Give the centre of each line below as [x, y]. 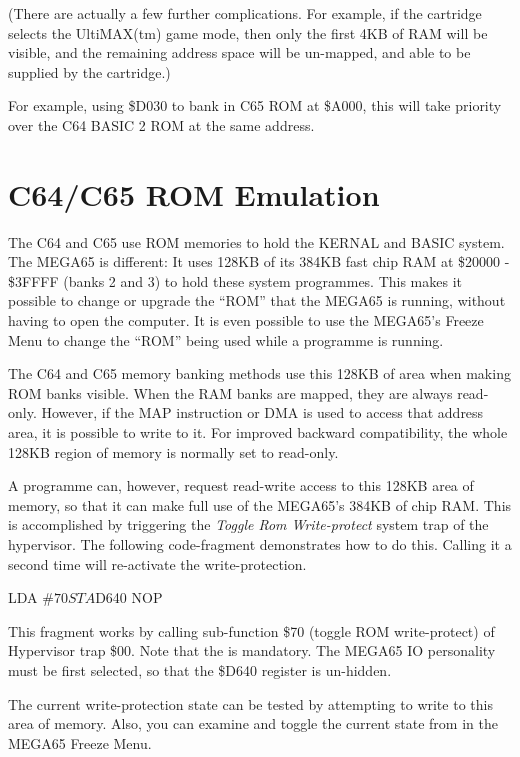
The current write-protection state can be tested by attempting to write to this [250, 703]
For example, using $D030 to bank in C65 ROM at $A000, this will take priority [255, 105]
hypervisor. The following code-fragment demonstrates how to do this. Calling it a [260, 544]
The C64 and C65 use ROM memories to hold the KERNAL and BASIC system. [256, 241]
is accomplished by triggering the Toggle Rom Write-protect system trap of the [248, 524]
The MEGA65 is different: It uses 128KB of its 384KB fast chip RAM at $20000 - [259, 261]
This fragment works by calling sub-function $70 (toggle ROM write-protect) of [251, 630]
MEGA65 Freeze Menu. [80, 742]
